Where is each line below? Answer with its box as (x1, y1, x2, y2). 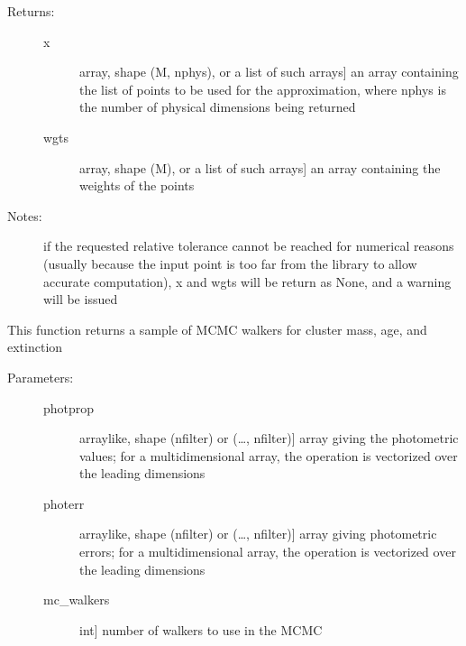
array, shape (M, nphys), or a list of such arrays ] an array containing (79, 62, 459, 81)
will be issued (43, 290, 118, 309)
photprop (43, 398, 95, 417)
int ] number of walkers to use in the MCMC (79, 620, 323, 639)
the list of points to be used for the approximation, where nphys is (79, 79, 446, 98)
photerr (43, 494, 85, 512)
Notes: (7, 206, 42, 225)
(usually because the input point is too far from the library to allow (43, 254, 417, 272)
